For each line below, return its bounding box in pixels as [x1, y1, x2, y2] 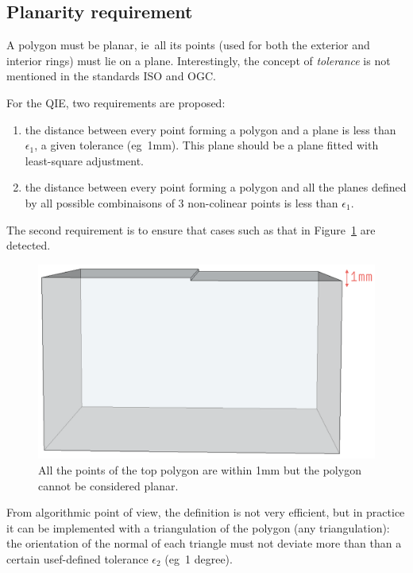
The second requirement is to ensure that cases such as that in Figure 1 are [6, 221, 376, 238]
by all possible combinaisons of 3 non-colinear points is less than [25, 194, 338, 211]
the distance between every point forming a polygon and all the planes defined [25, 179, 407, 196]
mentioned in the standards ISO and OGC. [6, 68, 216, 84]
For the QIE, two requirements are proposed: [6, 94, 226, 110]
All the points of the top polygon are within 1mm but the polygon [38, 462, 361, 478]
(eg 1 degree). [164, 551, 233, 567]
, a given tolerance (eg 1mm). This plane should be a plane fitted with [34, 137, 379, 153]
